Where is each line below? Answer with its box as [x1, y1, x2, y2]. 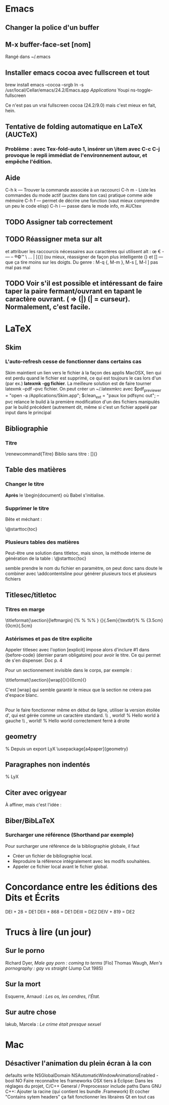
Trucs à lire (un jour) [5, 926, 92, 938]
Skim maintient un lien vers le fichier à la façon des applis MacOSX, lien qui [5, 369, 161, 375]
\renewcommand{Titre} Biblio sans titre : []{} [5, 451, 98, 457]
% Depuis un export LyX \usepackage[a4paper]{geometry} [5, 746, 129, 752]
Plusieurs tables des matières [5, 539, 80, 546]
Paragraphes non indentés [5, 760, 90, 768]
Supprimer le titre [5, 505, 49, 512]
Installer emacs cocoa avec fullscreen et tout [5, 68, 150, 77]
